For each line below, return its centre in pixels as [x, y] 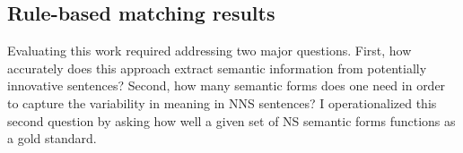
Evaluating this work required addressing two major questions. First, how [210, 51]
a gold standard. [52, 138]
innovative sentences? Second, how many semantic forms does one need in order [227, 85]
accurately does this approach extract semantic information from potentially [217, 68]
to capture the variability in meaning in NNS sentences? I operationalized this [222, 102]
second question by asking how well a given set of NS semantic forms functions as [231, 120]
